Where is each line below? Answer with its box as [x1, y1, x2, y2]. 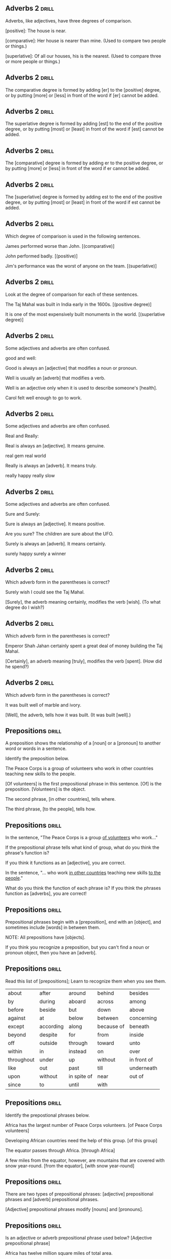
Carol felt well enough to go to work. [5, 394, 82, 401]
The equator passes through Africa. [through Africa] [5, 1147, 115, 1154]
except [8, 1022, 25, 1030]
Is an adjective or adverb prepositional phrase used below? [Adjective [5, 1235, 152, 1241]
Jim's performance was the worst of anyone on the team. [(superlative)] [5, 263, 157, 269]
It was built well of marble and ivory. [5, 701, 82, 708]
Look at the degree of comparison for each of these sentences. [5, 291, 139, 297]
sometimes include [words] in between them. [5, 924, 101, 930]
